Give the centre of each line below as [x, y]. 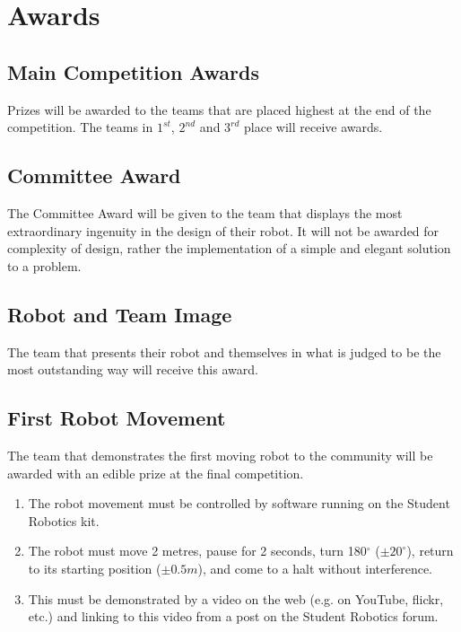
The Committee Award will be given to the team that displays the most [205, 212]
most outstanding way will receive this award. [133, 369]
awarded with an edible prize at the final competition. [156, 473]
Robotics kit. [64, 520]
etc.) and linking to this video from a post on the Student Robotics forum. [233, 616]
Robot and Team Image [120, 314]
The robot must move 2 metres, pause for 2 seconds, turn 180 [197, 551]
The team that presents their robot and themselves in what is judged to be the [224, 351]
